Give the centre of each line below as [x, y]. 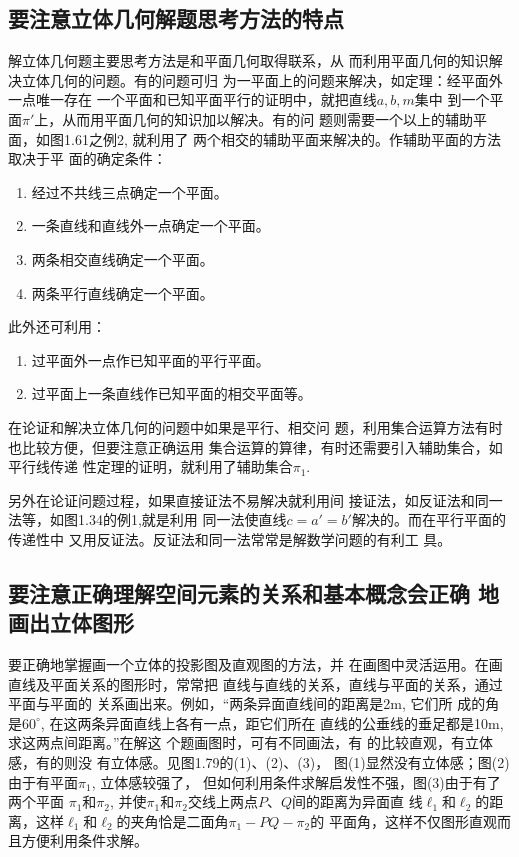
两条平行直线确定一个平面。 [122, 292]
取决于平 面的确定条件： [87, 158]
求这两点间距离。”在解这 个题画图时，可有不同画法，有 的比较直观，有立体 [250, 742]
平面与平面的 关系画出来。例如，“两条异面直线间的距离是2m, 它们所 [230, 703]
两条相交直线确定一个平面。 [122, 258]
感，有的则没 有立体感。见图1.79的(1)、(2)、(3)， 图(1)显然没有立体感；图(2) [259, 762]
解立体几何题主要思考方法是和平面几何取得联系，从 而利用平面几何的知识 [248, 60]
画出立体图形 [71, 622]
